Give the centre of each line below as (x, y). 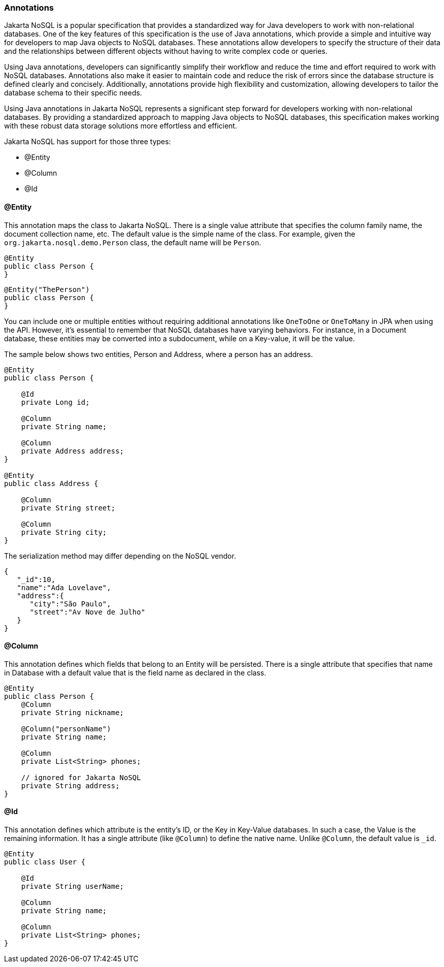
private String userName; (73, 887)
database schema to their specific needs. (73, 93)
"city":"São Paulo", (70, 604)
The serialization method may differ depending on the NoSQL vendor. (120, 556)
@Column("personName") (66, 729)
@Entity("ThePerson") (47, 289)
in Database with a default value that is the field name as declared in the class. (135, 672)
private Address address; (73, 451)
